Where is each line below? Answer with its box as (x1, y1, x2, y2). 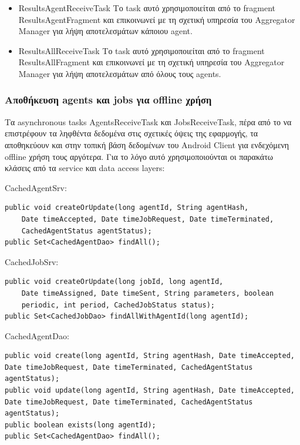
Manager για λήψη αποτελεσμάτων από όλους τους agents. (18, 67, 221, 79)
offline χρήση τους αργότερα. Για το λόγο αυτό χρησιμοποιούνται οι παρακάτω (5, 150, 273, 162)
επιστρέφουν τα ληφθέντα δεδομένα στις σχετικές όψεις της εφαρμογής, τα (5, 127, 258, 139)
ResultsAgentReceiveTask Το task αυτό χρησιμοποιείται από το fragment (18, 2, 275, 14)
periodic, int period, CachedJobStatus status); (21, 300, 215, 309)
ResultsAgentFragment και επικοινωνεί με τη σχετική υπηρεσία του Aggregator (18, 13, 295, 25)
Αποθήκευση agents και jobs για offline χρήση (5, 92, 212, 107)
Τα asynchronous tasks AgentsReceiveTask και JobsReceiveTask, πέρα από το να (5, 115, 292, 128)
